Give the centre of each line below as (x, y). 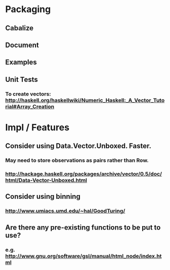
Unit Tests (22, 79)
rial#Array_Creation (30, 106)
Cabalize (19, 28)
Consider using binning (43, 196)
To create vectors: (28, 94)
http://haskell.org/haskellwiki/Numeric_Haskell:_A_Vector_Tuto (85, 100)
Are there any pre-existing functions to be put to (83, 227)
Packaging (28, 9)
